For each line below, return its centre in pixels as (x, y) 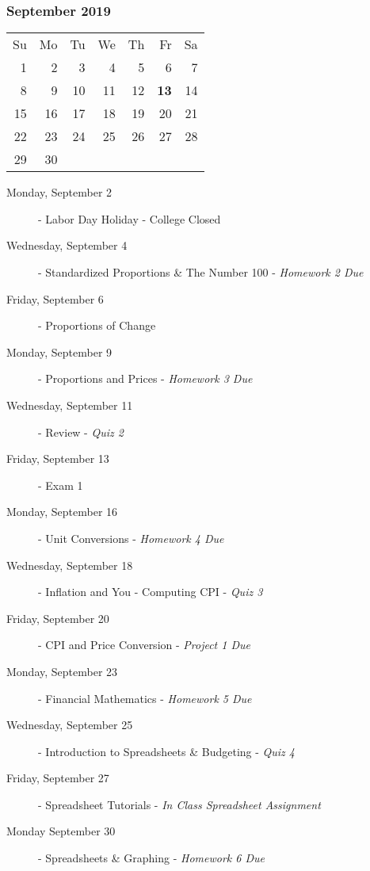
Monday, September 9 (59, 351)
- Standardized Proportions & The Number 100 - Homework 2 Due (201, 272)
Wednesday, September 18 (70, 565)
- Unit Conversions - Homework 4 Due (131, 538)
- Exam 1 (61, 485)
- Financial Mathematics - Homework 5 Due (145, 698)
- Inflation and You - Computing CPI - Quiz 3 (151, 592)
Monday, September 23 (62, 671)
